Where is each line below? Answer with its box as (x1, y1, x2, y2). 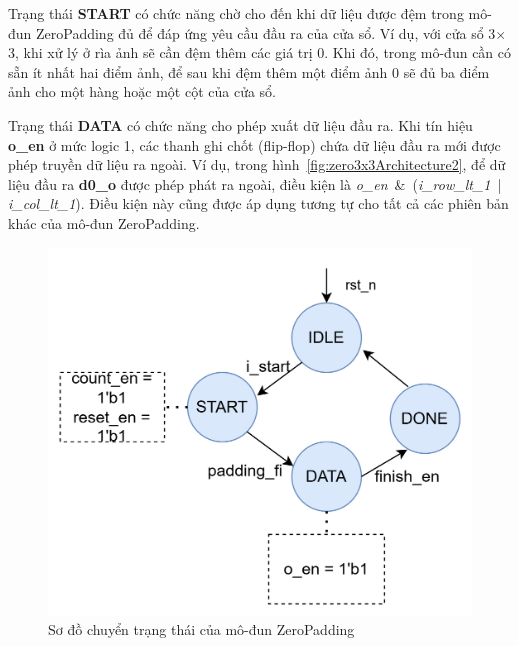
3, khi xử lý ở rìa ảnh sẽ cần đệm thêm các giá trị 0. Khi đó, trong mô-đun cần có (8, 42, 512, 63)
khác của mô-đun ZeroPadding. (8, 212, 200, 233)
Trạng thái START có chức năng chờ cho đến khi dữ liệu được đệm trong (8, 3, 464, 23)
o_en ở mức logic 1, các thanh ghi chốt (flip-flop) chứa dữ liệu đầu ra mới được (8, 134, 501, 155)
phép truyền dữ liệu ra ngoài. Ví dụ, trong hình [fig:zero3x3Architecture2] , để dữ (8, 154, 506, 175)
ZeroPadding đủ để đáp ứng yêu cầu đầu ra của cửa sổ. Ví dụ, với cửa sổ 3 (36, 22, 496, 43)
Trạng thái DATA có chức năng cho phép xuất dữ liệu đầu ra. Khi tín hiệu (8, 114, 473, 135)
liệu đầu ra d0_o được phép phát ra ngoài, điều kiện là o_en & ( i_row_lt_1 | (8, 173, 502, 194)
